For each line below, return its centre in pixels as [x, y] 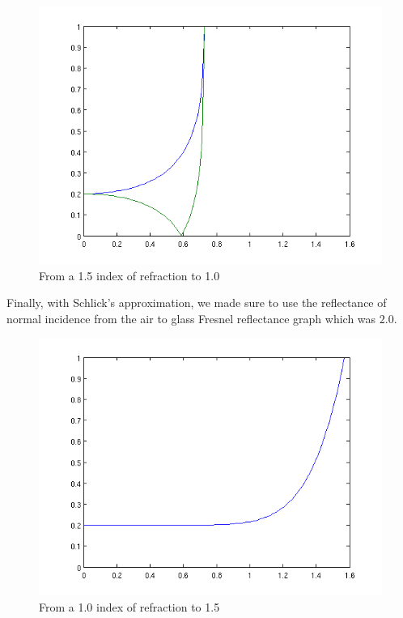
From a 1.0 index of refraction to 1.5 [129, 606]
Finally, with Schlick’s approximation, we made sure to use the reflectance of [197, 303]
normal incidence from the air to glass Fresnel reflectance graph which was [191, 318]
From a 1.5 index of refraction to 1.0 [129, 275]
